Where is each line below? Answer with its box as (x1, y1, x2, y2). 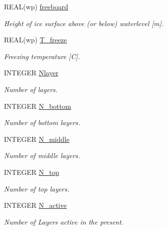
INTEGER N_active (4, 200, 67, 210)
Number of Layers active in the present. (4, 216, 124, 227)
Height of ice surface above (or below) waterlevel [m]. (4, 18, 164, 28)
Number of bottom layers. (4, 117, 80, 128)
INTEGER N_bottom (4, 100, 71, 111)
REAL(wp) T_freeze (4, 34, 67, 45)
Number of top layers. (4, 183, 69, 194)
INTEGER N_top (4, 166, 59, 177)
